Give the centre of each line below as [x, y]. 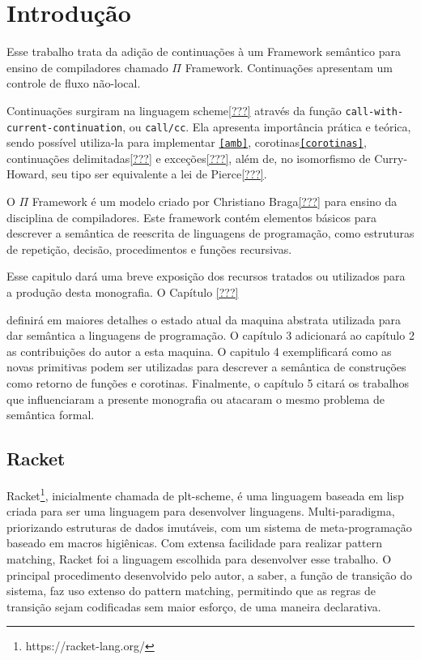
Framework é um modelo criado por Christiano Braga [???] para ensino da [215, 201]
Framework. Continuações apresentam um [289, 67]
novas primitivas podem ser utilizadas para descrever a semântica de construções [206, 367]
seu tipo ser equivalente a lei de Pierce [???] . [159, 174]
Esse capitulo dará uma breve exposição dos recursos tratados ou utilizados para [206, 276]
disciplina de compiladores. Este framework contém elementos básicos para [191, 217]
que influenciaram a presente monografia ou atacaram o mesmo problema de [196, 399]
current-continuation [65, 128]
